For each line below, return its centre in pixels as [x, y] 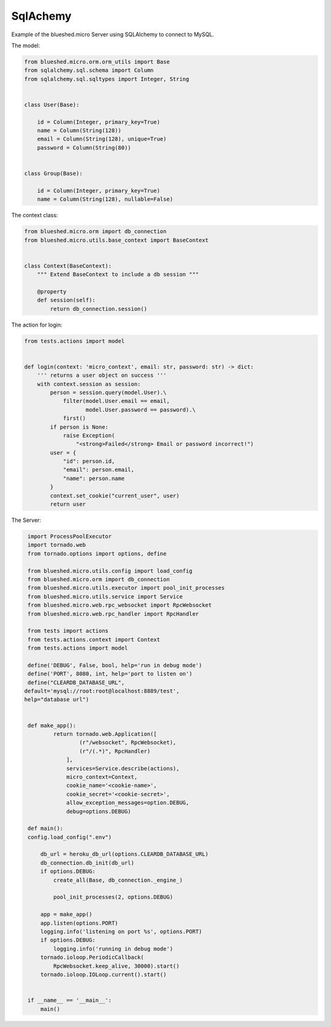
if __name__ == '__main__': [70, 1000]
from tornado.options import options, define [97, 553]
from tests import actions [68, 631]
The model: [26, 45]
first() [74, 418]
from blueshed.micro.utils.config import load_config [110, 571]
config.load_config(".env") [70, 837]
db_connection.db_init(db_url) [87, 863]
